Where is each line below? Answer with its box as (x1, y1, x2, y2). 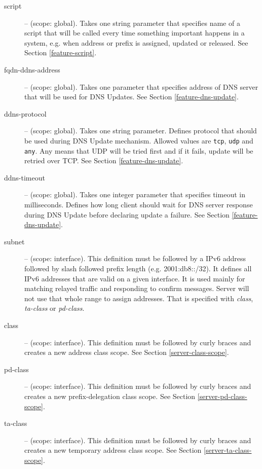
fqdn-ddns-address (4, 64, 60, 75)
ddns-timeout (4, 172, 45, 183)
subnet (4, 236, 25, 246)
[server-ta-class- (204, 445, 252, 455)
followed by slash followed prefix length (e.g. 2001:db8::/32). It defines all (24, 263, 252, 273)
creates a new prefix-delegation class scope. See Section (24, 390, 196, 401)
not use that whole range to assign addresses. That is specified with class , (24, 293, 253, 303)
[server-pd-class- (197, 390, 247, 401)
